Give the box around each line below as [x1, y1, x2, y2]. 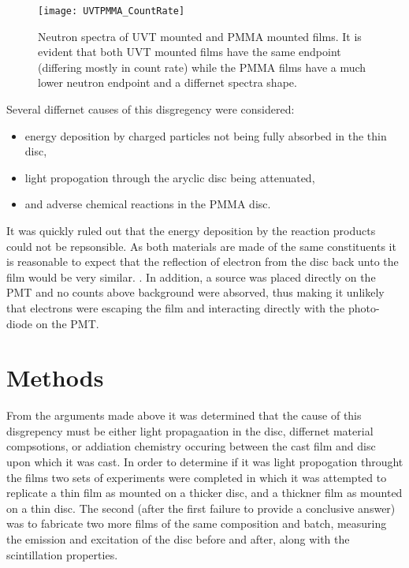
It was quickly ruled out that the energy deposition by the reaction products [6, 222, 376, 238]
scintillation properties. [6, 546, 118, 562]
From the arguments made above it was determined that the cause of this [6, 407, 362, 424]
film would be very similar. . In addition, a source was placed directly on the [6, 268, 376, 285]
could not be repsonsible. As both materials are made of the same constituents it [6, 237, 396, 254]
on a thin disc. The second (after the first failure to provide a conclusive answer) [6, 499, 396, 516]
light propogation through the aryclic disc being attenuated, [24, 169, 315, 185]
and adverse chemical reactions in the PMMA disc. [24, 196, 271, 212]
